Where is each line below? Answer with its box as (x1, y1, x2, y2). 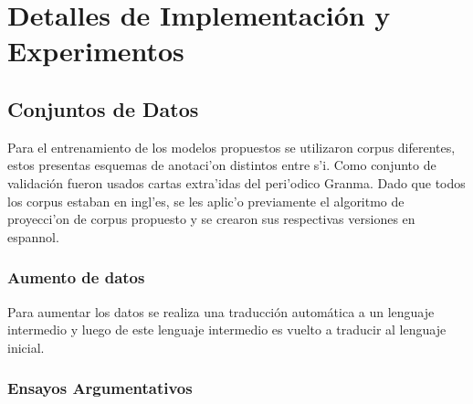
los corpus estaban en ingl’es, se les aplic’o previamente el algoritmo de (7, 191, 405, 210)
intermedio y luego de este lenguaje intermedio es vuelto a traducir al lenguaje (7, 320, 447, 339)
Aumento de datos (7, 266, 145, 289)
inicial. (7, 337, 45, 356)
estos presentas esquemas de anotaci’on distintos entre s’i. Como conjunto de (7, 155, 436, 175)
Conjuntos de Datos (7, 94, 199, 122)
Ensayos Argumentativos (7, 377, 193, 399)
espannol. (7, 227, 59, 246)
